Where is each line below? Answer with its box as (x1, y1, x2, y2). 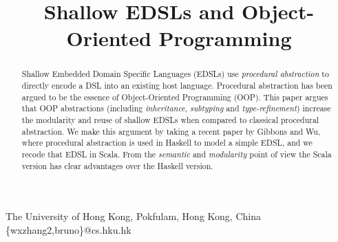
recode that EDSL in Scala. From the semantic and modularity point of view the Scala (21, 148, 332, 159)
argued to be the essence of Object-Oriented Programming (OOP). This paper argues (21, 91, 328, 102)
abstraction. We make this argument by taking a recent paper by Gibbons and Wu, (21, 125, 321, 137)
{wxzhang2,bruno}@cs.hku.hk (6, 222, 131, 236)
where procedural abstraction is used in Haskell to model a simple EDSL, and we (21, 137, 313, 148)
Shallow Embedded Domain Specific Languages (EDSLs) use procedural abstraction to (21, 68, 329, 80)
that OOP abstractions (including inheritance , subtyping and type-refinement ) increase (21, 102, 331, 114)
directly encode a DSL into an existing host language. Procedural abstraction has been (21, 80, 332, 91)
